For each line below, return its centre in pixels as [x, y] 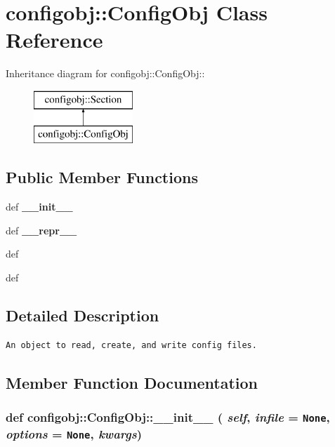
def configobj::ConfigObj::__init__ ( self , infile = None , [168, 417]
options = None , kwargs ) [74, 433]
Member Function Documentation [132, 382]
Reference [54, 40]
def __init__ [39, 207]
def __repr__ [41, 230]
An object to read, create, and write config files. [131, 345]
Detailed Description [83, 315]
